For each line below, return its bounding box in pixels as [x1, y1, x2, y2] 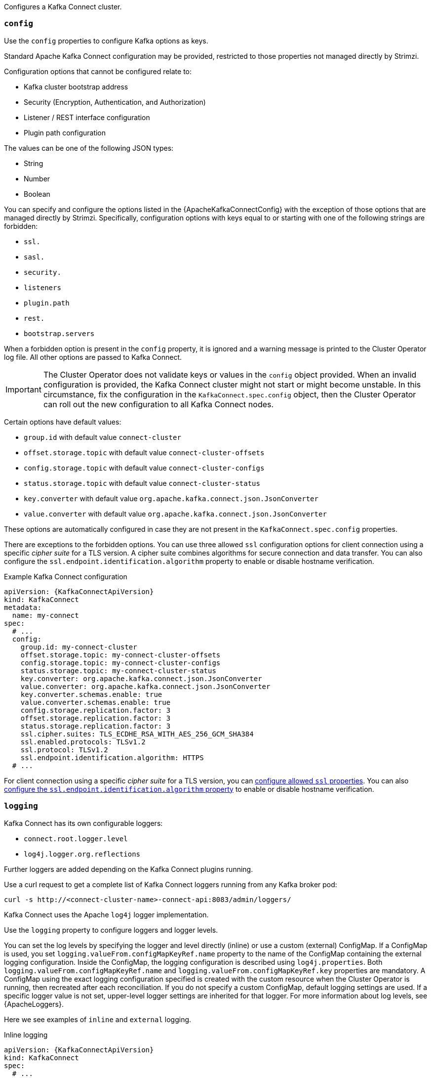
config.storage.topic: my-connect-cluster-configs [20, 658, 221, 667]
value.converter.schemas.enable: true [20, 698, 171, 706]
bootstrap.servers [24, 329, 95, 338]
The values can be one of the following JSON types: [4, 143, 174, 152]
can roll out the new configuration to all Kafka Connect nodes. [43, 399, 274, 409]
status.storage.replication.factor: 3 [20, 722, 171, 730]
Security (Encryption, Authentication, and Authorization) [24, 97, 206, 106]
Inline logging [4, 1030, 48, 1039]
